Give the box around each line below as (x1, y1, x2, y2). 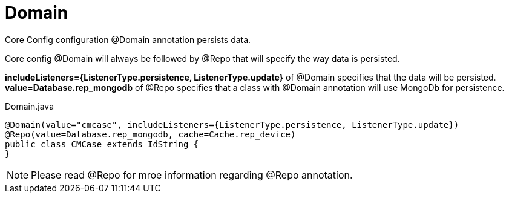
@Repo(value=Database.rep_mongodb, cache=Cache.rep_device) (5, 129, 296, 139)
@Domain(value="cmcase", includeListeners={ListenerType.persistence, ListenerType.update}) (5, 119, 459, 130)
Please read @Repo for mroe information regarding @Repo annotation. (31, 168, 353, 181)
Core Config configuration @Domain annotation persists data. (5, 34, 251, 45)
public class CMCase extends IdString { (5, 139, 199, 149)
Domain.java (5, 101, 54, 111)
